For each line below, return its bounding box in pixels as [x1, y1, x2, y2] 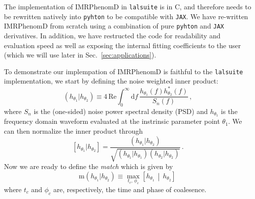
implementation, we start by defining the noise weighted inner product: [4, 76, 219, 86]
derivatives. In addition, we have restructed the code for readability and [4, 30, 221, 40]
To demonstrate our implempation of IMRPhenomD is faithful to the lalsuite [4, 66, 243, 76]
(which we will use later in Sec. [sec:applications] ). [4, 50, 157, 60]
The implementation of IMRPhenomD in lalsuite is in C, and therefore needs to [4, 1, 252, 11]
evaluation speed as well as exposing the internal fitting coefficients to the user [4, 40, 241, 50]
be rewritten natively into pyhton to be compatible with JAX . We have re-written [4, 11, 248, 21]
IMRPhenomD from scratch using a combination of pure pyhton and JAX [4, 21, 224, 31]
